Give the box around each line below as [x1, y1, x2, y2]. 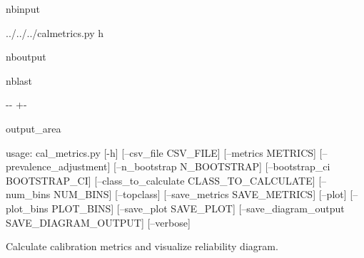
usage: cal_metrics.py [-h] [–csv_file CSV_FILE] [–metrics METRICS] [6, 145, 316, 160]
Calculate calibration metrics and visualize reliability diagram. [6, 239, 278, 254]
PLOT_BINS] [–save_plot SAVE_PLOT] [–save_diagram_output [51, 200, 345, 215]
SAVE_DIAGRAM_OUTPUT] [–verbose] [6, 215, 191, 229]
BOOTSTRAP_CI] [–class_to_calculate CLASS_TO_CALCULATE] [6, 172, 315, 187]
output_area [6, 120, 61, 135]
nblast [6, 73, 33, 88]
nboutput [6, 49, 46, 64]
